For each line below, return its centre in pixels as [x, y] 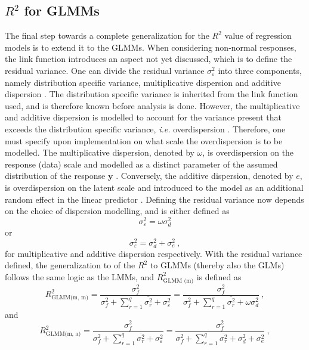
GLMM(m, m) [70, 298]
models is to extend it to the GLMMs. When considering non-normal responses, [151, 47]
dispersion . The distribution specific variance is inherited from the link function [152, 94]
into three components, [260, 70]
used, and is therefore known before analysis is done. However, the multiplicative [152, 105]
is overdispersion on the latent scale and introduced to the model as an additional [154, 187]
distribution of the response [55, 176]
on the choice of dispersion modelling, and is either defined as [117, 211]
